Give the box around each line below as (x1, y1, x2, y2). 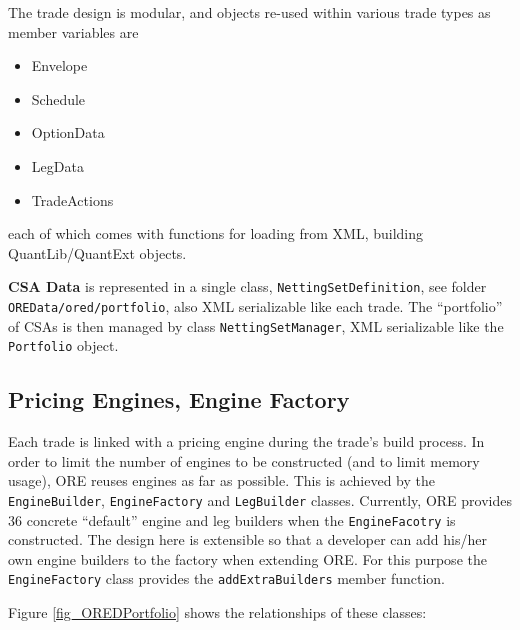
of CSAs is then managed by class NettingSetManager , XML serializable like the (8, 315, 504, 336)
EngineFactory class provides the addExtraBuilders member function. (8, 568, 445, 589)
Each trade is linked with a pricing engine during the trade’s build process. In (8, 431, 485, 452)
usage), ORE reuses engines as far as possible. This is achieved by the (8, 470, 436, 491)
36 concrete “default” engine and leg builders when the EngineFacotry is (8, 509, 456, 530)
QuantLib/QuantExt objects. (8, 242, 187, 263)
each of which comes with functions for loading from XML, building (8, 223, 424, 244)
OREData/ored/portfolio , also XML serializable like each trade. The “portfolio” (8, 296, 503, 316)
